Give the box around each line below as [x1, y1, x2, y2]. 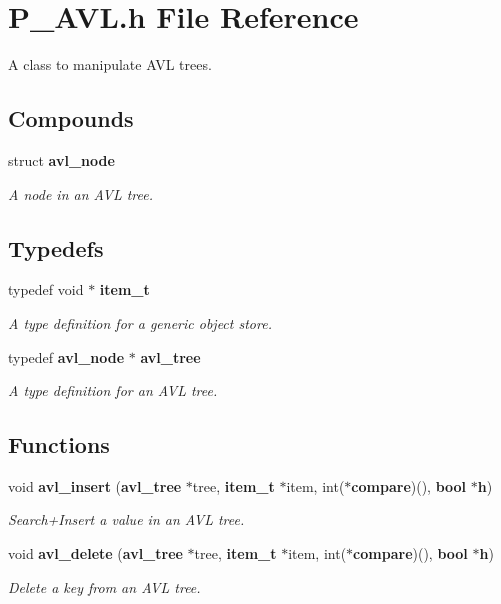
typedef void [8, 279, 84, 300]
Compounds [8, 103, 134, 134]
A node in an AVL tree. [8, 183, 154, 204]
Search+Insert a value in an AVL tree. [8, 509, 245, 530]
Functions [8, 429, 110, 460]
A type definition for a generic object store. [8, 312, 272, 333]
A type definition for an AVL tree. [8, 380, 218, 401]
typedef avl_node [8, 346, 125, 367]
